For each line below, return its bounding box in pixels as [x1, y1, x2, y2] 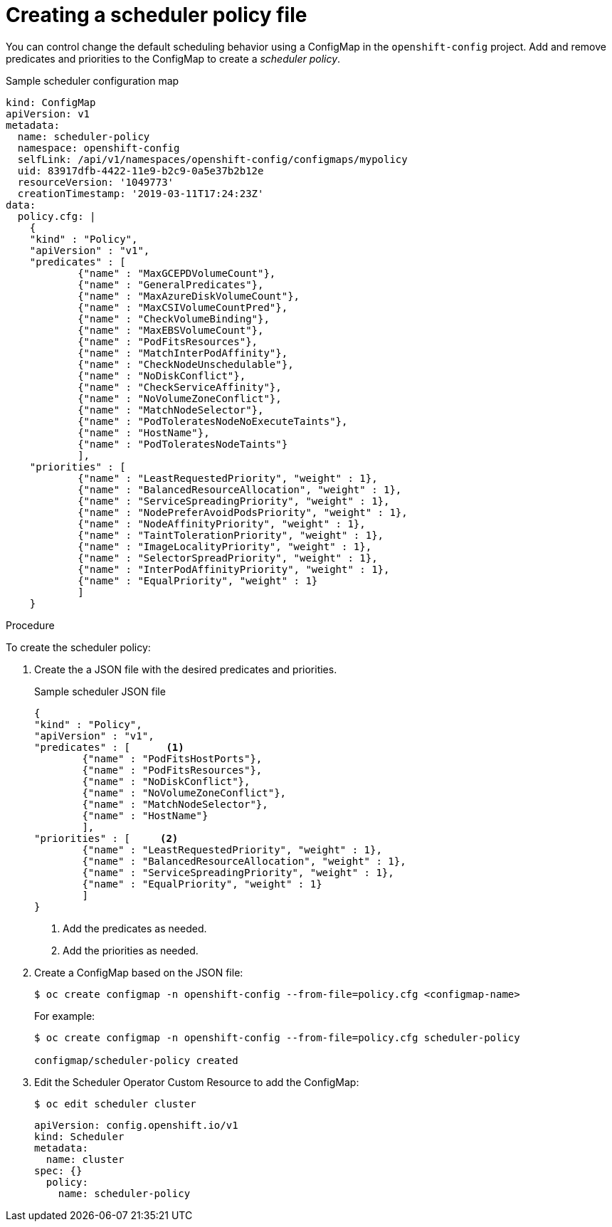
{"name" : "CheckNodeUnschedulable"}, [78, 358, 294, 370]
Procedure [6, 618, 55, 631]
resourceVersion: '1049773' [17, 176, 174, 188]
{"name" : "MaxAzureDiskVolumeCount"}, [78, 290, 300, 302]
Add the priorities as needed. [63, 944, 199, 957]
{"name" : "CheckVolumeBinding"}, [78, 312, 270, 325]
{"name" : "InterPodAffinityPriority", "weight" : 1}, [78, 563, 390, 575]
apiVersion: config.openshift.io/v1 [34, 1119, 238, 1131]
